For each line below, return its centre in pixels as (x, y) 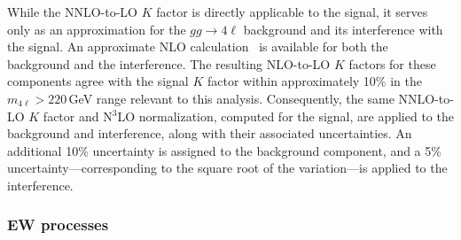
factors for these (392, 63)
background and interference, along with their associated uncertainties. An (210, 133)
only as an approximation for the (97, 29)
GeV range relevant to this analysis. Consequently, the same (231, 98)
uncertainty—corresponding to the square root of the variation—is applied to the (227, 168)
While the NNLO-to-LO (72, 12)
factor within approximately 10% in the (314, 81)
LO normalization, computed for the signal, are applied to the (285, 116)
